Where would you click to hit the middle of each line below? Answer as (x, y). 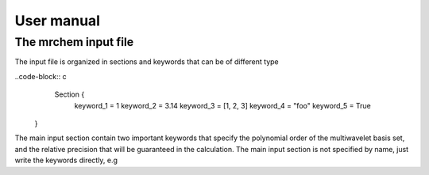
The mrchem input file (74, 42)
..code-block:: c (41, 76)
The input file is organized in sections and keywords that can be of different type (147, 62)
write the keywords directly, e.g (66, 160)
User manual (58, 21)
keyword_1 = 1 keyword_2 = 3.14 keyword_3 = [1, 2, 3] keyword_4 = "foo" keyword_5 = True (222, 105)
